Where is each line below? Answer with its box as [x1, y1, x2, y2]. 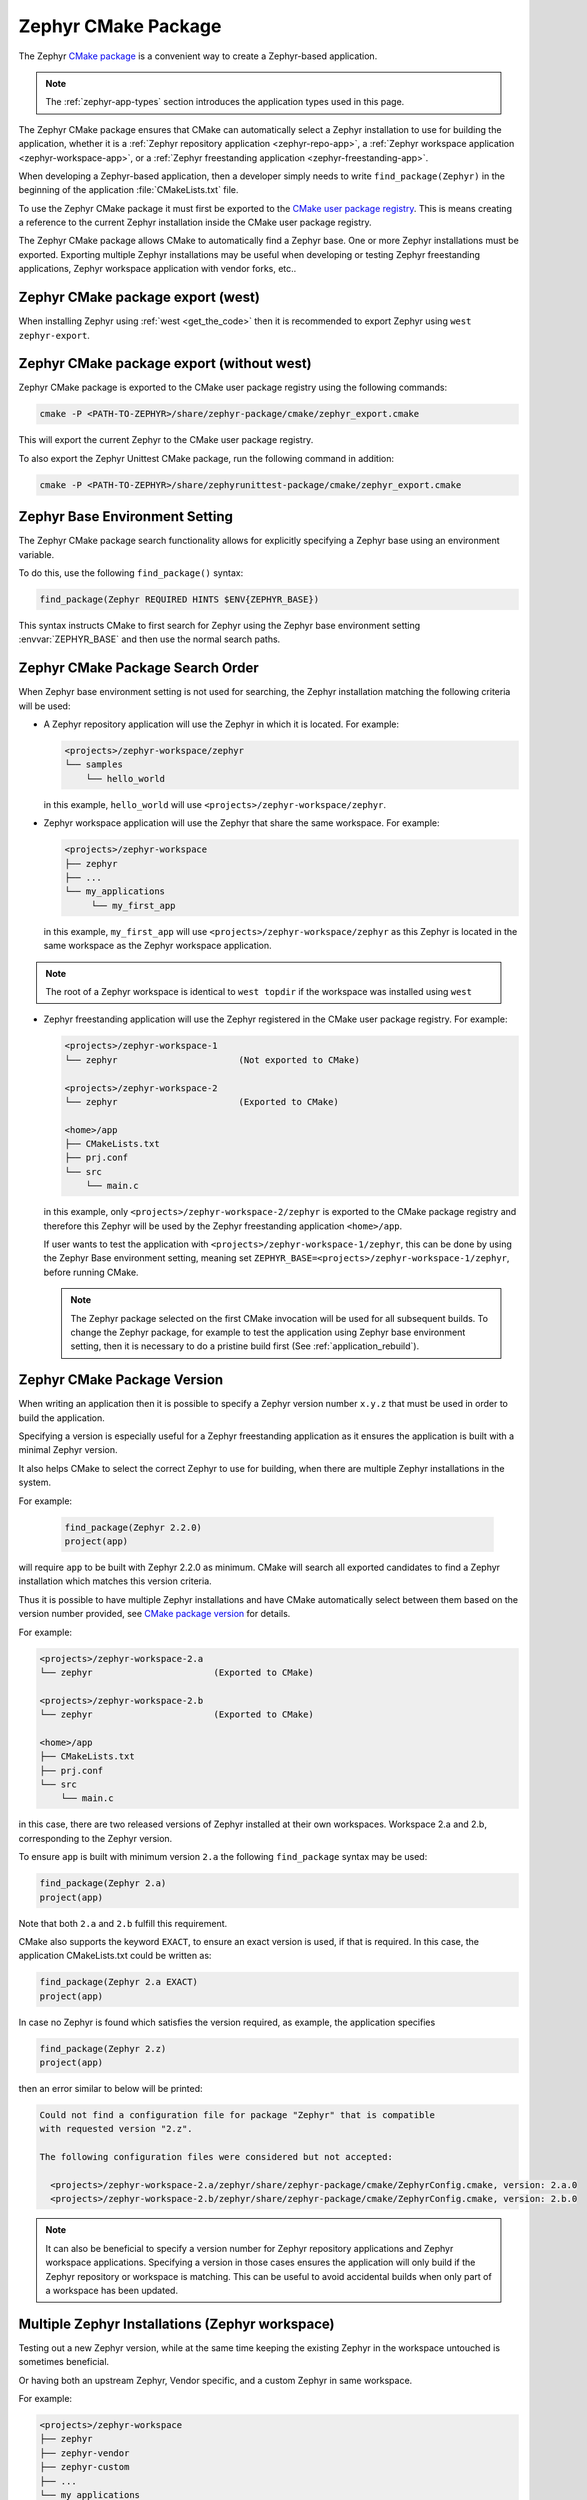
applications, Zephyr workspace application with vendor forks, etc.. [18, 263, 297, 275]
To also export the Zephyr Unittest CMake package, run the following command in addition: [18, 452, 395, 464]
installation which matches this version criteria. [18, 1575, 212, 1587]
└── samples [64, 759, 124, 770]
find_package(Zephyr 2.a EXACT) [39, 1976, 199, 1988]
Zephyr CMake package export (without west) [18, 355, 312, 372]
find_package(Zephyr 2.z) [39, 2043, 167, 2054]
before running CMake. [43, 1266, 139, 1278]
